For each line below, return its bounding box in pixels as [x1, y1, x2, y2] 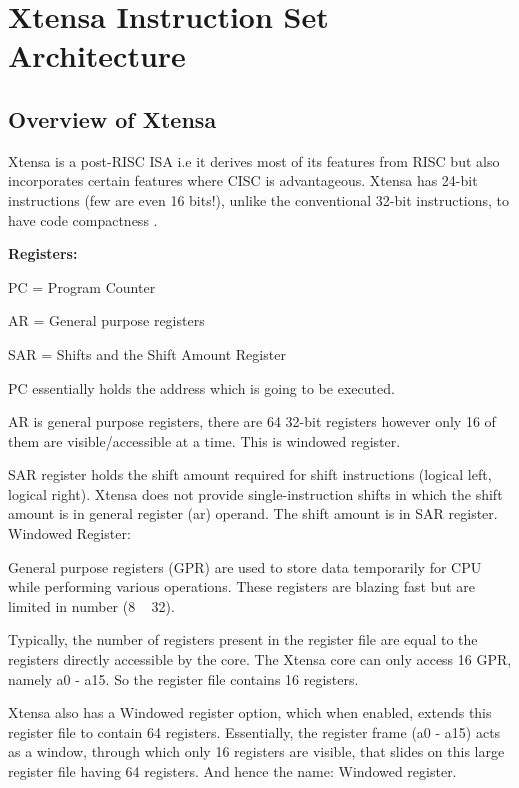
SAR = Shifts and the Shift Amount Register [8, 343, 286, 364]
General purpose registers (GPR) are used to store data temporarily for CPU [8, 556, 482, 577]
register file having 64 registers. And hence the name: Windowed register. [8, 761, 457, 782]
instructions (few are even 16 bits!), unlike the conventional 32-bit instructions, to [8, 189, 510, 210]
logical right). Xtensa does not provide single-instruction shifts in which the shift [8, 483, 503, 504]
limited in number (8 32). [8, 595, 175, 616]
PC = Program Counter [8, 276, 156, 297]
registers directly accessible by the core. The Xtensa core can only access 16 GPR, [8, 649, 512, 670]
